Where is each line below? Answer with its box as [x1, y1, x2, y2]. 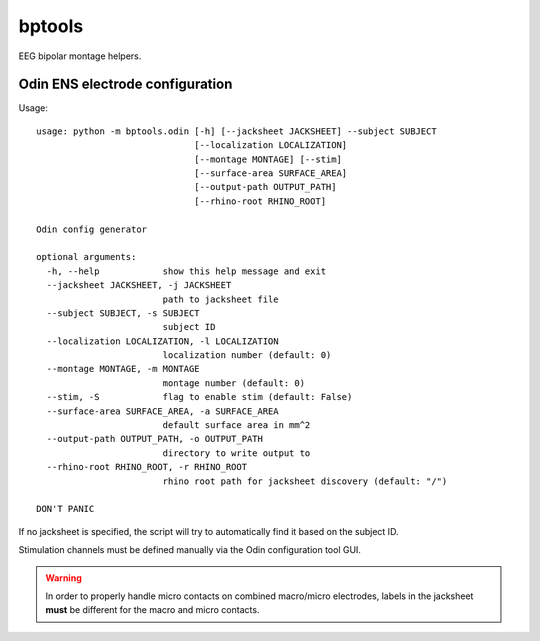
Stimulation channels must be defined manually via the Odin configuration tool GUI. [18, 544, 362, 556]
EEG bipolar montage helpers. [18, 50, 142, 62]
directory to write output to [162, 447, 311, 459]
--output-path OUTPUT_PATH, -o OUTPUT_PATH [46, 433, 264, 445]
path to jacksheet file [162, 293, 279, 305]
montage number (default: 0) [162, 377, 305, 389]
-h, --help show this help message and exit [46, 265, 327, 277]
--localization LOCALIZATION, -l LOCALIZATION [46, 335, 279, 347]
